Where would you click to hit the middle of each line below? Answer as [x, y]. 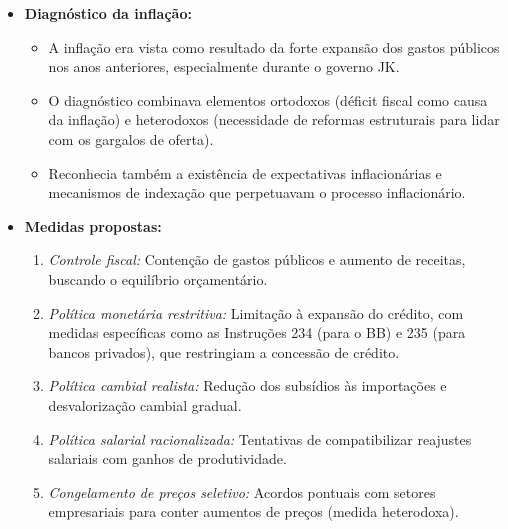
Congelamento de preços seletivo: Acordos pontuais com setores [242, 491]
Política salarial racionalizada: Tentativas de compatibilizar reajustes [260, 438]
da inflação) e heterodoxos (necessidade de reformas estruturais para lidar [274, 119]
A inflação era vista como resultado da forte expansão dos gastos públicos [274, 46]
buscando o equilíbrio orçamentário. [158, 278]
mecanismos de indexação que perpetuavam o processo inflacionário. [257, 192]
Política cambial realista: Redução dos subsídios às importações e [247, 385]
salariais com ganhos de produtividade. [167, 458]
